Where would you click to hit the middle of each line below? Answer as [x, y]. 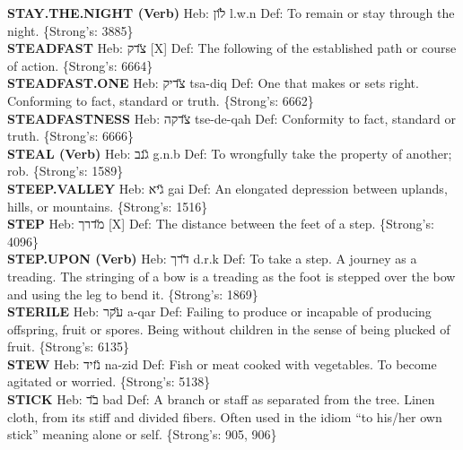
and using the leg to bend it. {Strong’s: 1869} [133, 294]
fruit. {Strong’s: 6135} [68, 346]
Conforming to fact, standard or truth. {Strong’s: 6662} [161, 100]
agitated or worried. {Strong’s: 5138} [109, 381]
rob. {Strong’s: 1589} [66, 171]
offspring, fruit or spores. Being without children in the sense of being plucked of [229, 329]
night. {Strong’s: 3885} [70, 30]
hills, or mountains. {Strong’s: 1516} [108, 206]
